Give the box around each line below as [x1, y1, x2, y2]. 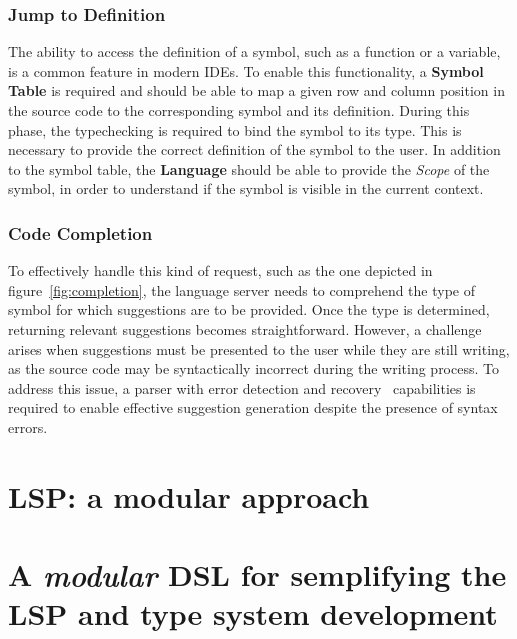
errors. [8, 416, 48, 437]
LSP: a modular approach [8, 475, 370, 516]
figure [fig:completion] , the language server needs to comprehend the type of [8, 279, 475, 300]
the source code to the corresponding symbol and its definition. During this [8, 100, 470, 120]
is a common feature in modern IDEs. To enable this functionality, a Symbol [8, 60, 484, 81]
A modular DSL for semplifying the [8, 554, 507, 596]
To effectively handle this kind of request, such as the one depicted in [8, 260, 433, 281]
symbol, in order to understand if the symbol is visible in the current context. [8, 178, 484, 199]
